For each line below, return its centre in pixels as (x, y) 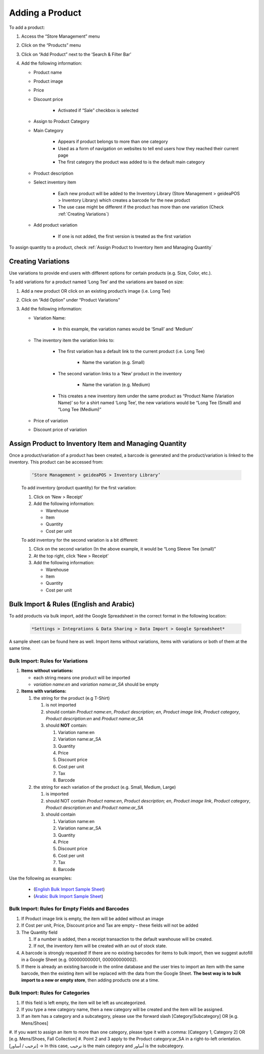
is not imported (61, 705)
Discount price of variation (60, 430)
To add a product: (27, 27)
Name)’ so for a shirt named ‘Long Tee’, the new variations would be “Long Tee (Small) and (149, 402)
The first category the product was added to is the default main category (131, 162)
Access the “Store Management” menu (61, 36)
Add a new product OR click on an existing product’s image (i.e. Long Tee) (96, 291)
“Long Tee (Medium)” (80, 410)
